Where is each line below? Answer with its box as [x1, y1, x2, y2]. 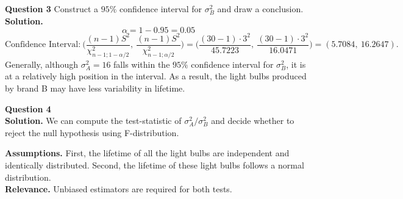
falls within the [113, 57, 170, 70]
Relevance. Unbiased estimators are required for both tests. [5, 183, 232, 195]
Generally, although [5, 57, 78, 70]
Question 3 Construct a [5, 2, 99, 15]
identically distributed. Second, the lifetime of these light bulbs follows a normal [5, 158, 304, 171]
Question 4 [5, 102, 51, 115]
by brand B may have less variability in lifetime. [5, 82, 185, 95]
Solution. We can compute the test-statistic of [5, 114, 182, 127]
